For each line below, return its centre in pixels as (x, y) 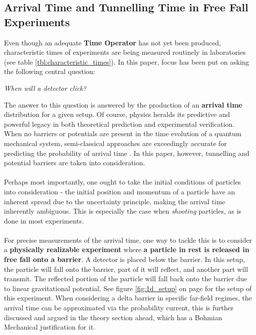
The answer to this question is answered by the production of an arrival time (123, 104)
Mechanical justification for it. (50, 327)
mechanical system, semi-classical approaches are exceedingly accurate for (115, 143)
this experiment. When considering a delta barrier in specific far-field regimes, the (128, 298)
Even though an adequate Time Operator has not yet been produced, (112, 42)
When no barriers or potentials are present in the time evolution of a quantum (123, 133)
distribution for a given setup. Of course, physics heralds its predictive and (117, 114)
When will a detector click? (45, 88)
